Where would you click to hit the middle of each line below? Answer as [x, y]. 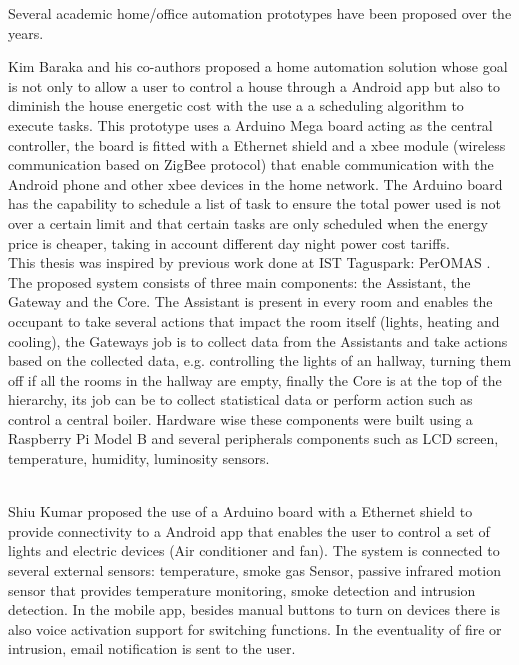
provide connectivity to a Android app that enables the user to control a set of [249, 530]
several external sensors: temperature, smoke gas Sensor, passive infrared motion [254, 570]
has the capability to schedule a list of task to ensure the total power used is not [254, 203]
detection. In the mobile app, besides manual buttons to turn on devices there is [254, 609]
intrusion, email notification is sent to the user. [152, 648]
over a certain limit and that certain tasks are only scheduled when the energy [248, 222]
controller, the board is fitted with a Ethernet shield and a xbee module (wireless [257, 144]
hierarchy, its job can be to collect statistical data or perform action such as [240, 399]
